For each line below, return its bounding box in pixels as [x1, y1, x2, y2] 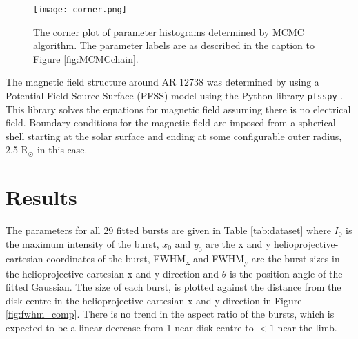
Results [6, 183, 77, 211]
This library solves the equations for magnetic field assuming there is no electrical [6, 101, 351, 116]
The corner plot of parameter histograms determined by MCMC [33, 24, 304, 39]
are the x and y [206, 236, 271, 251]
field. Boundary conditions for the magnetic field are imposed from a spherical [6, 115, 336, 130]
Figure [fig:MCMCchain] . [33, 51, 139, 66]
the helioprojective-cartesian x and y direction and [6, 266, 219, 280]
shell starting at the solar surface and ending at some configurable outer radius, [6, 128, 342, 143]
